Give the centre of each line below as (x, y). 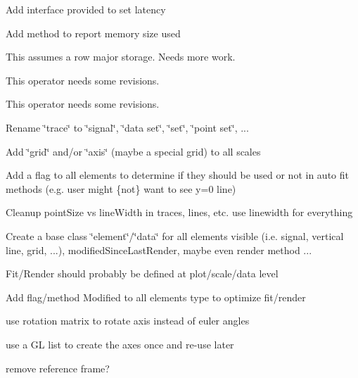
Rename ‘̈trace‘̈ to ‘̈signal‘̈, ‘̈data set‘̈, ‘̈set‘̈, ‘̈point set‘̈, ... (127, 127)
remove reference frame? (58, 368)
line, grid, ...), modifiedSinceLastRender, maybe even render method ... (159, 250)
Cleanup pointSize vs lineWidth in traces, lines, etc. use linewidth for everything (179, 212)
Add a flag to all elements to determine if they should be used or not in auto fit (177, 175)
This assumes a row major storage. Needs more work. (121, 57)
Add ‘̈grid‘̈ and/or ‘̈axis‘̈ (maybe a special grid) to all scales (133, 151)
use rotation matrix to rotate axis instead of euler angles (128, 321)
